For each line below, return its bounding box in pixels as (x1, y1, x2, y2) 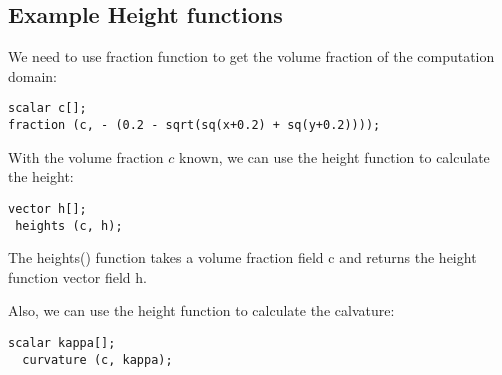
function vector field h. (8, 266, 147, 287)
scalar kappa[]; (8, 335, 116, 350)
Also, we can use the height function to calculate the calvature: (8, 300, 395, 321)
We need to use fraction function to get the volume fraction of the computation (8, 46, 495, 67)
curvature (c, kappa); (22, 352, 173, 367)
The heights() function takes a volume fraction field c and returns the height (8, 247, 477, 268)
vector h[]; (8, 201, 87, 216)
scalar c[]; (8, 101, 87, 116)
